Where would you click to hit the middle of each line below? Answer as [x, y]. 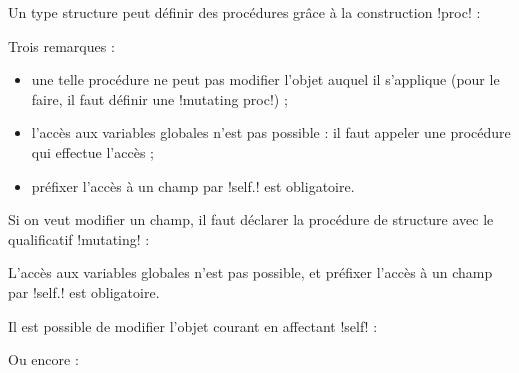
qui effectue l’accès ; [92, 151]
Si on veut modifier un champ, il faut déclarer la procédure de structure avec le [251, 219]
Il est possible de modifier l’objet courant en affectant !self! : [193, 325]
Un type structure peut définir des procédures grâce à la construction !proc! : [244, 12]
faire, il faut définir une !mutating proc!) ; [159, 98]
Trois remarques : [61, 45]
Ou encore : [43, 359]
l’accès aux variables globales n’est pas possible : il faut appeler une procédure [271, 132]
